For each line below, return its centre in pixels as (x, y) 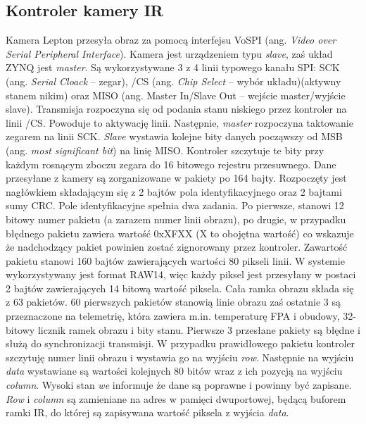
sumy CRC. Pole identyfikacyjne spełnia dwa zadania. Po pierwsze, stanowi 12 (175, 205)
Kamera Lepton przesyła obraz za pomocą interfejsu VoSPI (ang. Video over (171, 40)
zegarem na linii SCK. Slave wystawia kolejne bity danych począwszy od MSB (174, 136)
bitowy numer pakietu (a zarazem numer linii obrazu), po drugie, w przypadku (176, 219)
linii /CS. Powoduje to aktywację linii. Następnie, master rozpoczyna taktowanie (179, 122)
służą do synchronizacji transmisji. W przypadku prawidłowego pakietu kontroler (181, 343)
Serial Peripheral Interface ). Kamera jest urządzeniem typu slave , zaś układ (169, 53)
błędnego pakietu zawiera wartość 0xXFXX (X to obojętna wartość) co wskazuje (180, 233)
